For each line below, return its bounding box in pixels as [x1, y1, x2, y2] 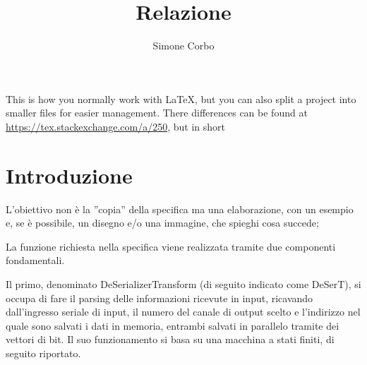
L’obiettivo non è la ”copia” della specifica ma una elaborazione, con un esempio [6, 201, 354, 216]
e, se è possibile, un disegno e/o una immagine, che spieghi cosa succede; [6, 215, 319, 230]
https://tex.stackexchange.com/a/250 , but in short [6, 119, 226, 133]
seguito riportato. [6, 345, 81, 360]
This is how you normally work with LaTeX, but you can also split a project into [6, 91, 356, 106]
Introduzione [6, 160, 133, 189]
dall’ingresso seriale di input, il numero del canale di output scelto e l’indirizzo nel [6, 304, 361, 319]
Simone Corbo [152, 38, 215, 53]
